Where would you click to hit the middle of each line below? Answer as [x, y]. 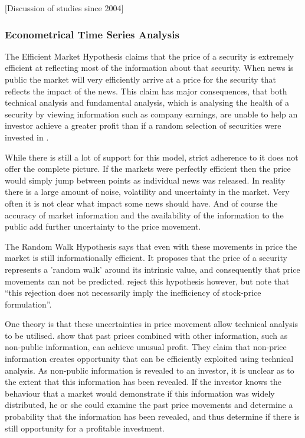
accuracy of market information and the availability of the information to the [144, 215]
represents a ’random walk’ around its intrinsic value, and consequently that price [152, 269]
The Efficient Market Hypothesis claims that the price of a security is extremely [149, 56]
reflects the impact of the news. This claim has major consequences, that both [146, 91]
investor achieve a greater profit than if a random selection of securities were [143, 125]
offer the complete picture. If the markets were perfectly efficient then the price [148, 169]
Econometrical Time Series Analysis [92, 34]
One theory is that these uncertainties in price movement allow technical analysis [152, 324]
